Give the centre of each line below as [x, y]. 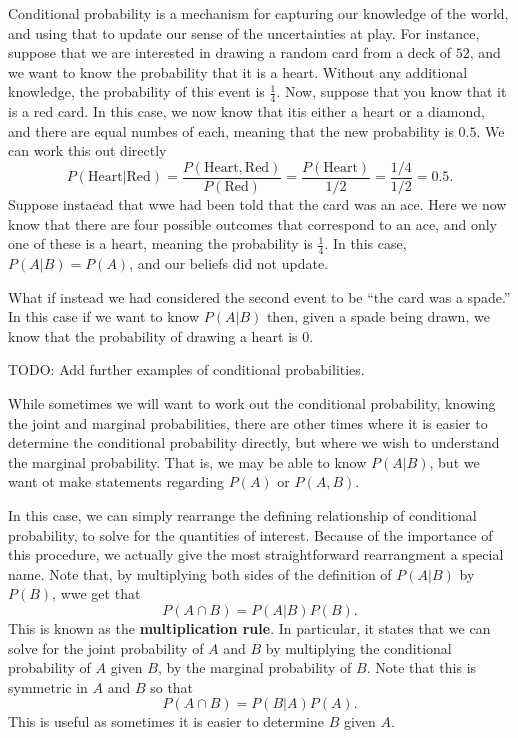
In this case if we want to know [104, 316]
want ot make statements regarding [116, 481]
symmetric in [48, 686]
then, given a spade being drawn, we [378, 316]
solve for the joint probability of [106, 647]
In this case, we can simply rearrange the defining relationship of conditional [242, 515]
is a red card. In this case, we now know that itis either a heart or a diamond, [246, 111]
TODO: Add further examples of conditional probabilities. [186, 369]
